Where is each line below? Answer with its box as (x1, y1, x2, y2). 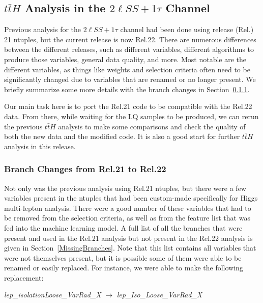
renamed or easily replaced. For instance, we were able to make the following (4, 262, 243, 273)
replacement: (4, 272, 44, 283)
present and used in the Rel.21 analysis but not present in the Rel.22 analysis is (4, 232, 253, 243)
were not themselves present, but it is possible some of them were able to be (4, 252, 242, 263)
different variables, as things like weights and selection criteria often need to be (4, 64, 250, 74)
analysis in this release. (4, 141, 76, 151)
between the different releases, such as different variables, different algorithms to (4, 44, 254, 54)
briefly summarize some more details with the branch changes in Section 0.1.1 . (4, 84, 250, 94)
